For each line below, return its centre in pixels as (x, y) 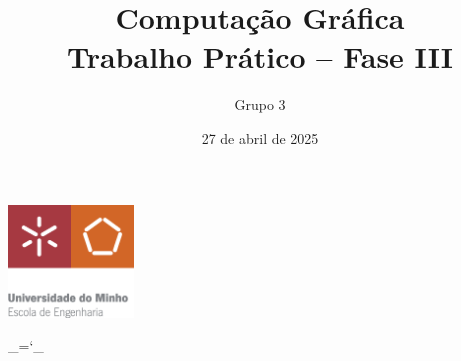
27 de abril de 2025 (260, 137)
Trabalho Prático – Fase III (259, 56)
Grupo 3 (260, 104)
